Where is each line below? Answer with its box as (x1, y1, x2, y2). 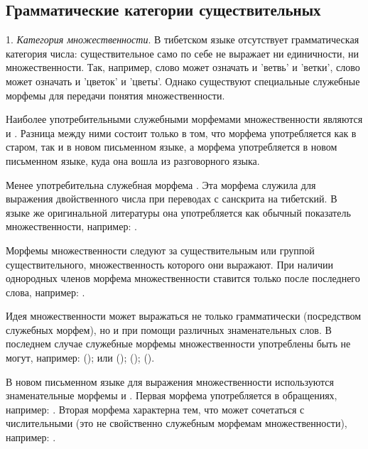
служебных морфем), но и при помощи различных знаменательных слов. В (6, 322, 332, 337)
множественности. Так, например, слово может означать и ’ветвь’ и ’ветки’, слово (6, 60, 360, 75)
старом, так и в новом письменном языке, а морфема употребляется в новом (6, 139, 337, 154)
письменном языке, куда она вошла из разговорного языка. (6, 153, 260, 168)
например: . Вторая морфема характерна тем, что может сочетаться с (6, 401, 305, 416)
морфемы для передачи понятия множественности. (6, 87, 225, 102)
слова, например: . (6, 284, 85, 299)
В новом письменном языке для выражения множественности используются (6, 374, 334, 389)
